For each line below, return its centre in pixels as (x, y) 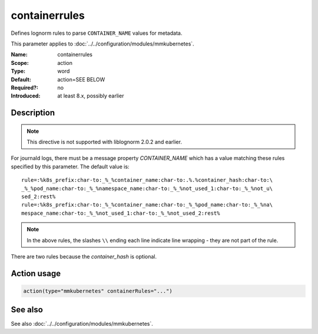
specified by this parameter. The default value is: (70, 166)
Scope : (20, 63)
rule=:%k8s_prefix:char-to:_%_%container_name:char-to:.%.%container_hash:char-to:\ (147, 180)
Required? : (24, 87)
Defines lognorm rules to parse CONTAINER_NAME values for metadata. (97, 33)
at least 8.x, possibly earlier (91, 96)
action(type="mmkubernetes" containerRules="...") (98, 291)
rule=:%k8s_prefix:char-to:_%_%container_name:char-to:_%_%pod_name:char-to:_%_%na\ (147, 205)
